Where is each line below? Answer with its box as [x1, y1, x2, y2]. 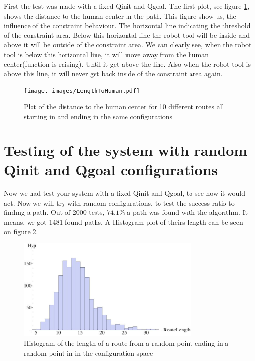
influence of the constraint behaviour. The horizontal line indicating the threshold [4, 20, 251, 30]
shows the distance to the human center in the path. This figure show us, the [4, 10, 236, 21]
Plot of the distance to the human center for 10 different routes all [24, 101, 224, 112]
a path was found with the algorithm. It [127, 207, 248, 217]
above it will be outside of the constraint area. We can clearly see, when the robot [4, 39, 252, 50]
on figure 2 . [4, 226, 38, 237]
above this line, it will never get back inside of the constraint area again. [4, 68, 223, 79]
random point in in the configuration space [24, 347, 153, 358]
